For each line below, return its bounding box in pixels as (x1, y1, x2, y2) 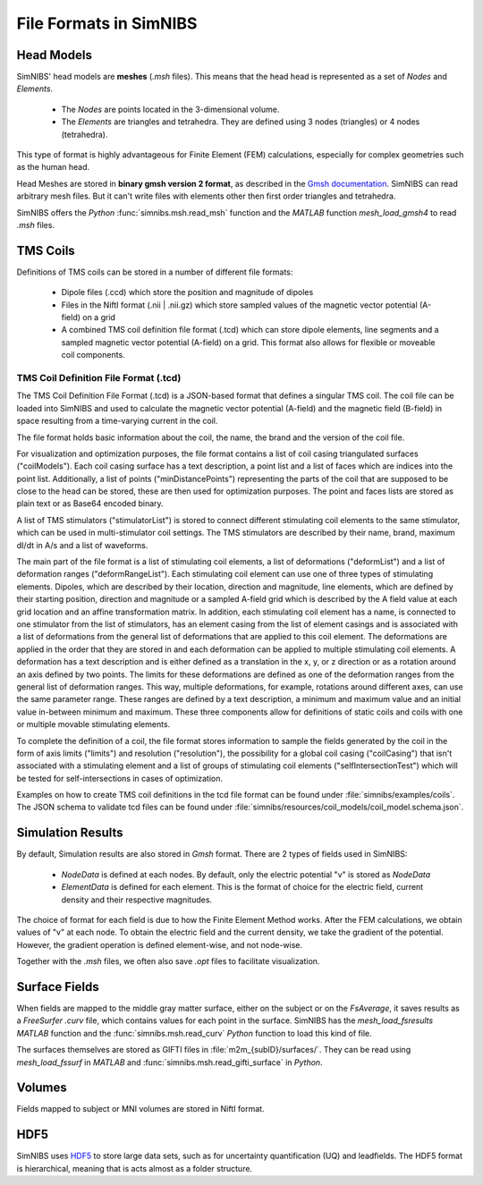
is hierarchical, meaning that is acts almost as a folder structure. (16, 1163, 253, 1173)
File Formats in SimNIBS (16, 13, 198, 33)
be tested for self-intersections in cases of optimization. (16, 773, 224, 783)
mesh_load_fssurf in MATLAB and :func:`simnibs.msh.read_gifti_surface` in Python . (16, 1056, 323, 1068)
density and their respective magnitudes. (61, 894, 213, 905)
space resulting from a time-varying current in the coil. (16, 416, 218, 427)
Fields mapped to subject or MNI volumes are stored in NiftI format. (16, 1104, 265, 1114)
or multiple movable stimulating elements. (16, 719, 171, 730)
